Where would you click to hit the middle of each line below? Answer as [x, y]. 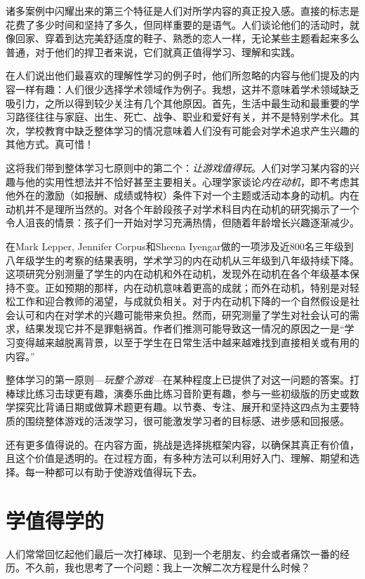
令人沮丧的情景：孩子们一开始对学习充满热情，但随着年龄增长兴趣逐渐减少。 [182, 223]
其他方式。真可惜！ [50, 144]
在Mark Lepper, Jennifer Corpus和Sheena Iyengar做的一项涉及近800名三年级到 [180, 246]
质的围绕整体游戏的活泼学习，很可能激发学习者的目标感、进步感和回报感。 [178, 421]
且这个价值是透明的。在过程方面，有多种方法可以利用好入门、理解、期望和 [178, 458]
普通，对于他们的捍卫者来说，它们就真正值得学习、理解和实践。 [153, 52]
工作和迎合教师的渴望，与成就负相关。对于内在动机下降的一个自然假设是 [182, 301]
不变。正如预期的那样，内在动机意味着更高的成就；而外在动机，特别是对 [182, 287]
